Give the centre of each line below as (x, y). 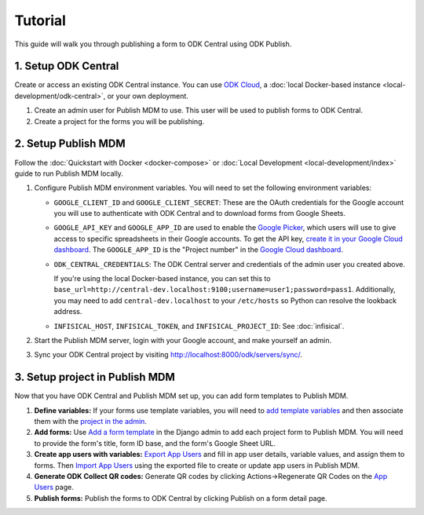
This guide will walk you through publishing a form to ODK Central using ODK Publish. (153, 44)
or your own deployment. (148, 96)
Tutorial (40, 20)
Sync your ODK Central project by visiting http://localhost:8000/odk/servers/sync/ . (168, 355)
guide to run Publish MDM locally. (69, 173)
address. (68, 312)
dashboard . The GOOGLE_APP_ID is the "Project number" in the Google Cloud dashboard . (198, 250)
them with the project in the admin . (90, 422)
